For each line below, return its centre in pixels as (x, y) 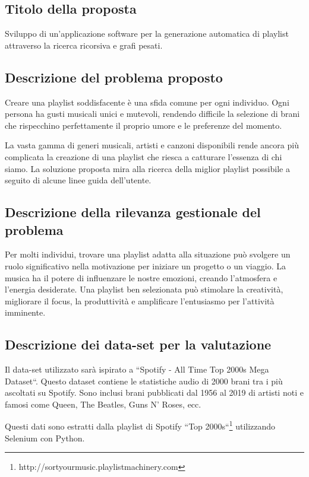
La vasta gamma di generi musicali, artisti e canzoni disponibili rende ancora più (152, 145)
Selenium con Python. (45, 438)
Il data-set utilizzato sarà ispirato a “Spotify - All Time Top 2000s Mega (137, 369)
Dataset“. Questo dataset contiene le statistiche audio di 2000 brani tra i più (144, 381)
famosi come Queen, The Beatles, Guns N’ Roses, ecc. (103, 404)
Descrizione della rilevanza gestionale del (133, 212)
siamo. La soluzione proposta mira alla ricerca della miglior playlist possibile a (147, 168)
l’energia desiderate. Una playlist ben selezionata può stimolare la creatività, (144, 289)
